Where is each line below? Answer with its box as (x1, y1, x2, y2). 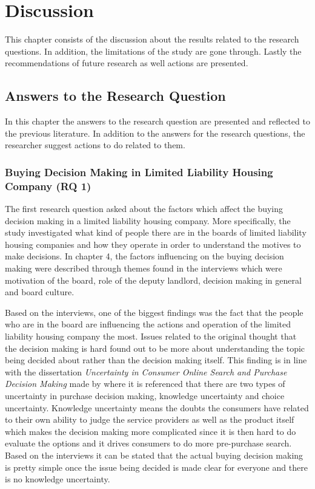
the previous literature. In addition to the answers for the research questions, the (5, 126, 305, 139)
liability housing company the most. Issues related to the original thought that (5, 329, 297, 342)
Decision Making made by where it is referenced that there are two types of (5, 377, 285, 390)
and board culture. (5, 286, 75, 298)
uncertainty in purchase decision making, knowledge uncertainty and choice (5, 389, 285, 402)
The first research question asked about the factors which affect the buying (5, 202, 283, 215)
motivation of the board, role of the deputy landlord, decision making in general (5, 273, 302, 286)
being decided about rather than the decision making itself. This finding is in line (5, 354, 307, 366)
